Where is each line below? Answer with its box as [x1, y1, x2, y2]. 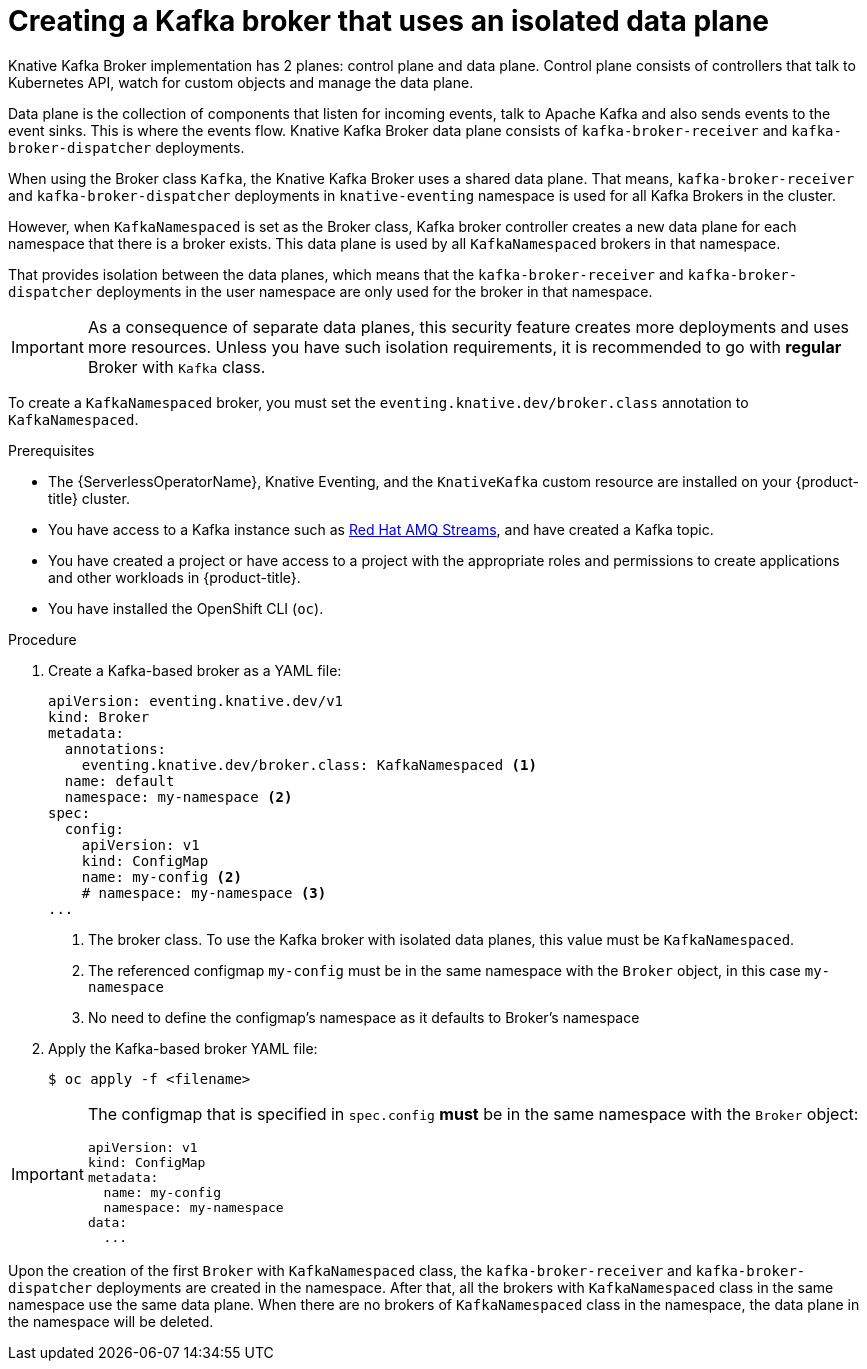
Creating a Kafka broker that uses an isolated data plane [8, 4, 769, 38]
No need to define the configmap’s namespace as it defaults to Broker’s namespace [88, 1008, 640, 1026]
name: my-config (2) [81, 868, 242, 885]
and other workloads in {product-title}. [48, 568, 301, 586]
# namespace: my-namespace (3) [81, 884, 327, 901]
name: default [64, 772, 175, 789]
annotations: [64, 740, 167, 757]
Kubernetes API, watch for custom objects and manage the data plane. [8, 73, 474, 91]
